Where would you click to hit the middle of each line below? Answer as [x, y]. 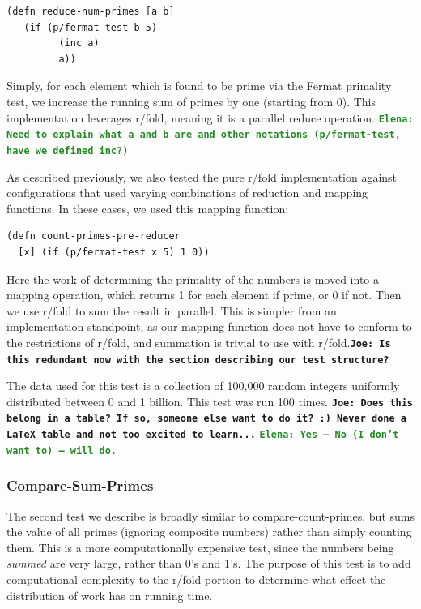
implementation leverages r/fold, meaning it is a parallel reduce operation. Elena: [210, 117]
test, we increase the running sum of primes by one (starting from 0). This [191, 101]
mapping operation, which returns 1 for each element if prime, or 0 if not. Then [204, 295]
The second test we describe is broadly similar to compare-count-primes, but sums [210, 515]
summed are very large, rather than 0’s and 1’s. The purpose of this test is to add [209, 563]
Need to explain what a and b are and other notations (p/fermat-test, [204, 135]
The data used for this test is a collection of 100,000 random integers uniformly [203, 386]
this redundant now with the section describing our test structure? [198, 360]
